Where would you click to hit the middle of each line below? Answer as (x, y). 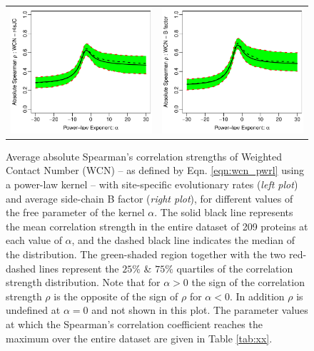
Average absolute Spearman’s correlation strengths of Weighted (144, 156)
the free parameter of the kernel (75, 212)
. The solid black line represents (224, 212)
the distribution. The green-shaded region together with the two (146, 254)
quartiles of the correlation (235, 268)
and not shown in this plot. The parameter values (200, 310)
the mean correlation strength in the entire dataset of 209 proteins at (157, 226)
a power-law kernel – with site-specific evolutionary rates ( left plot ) (152, 184)
